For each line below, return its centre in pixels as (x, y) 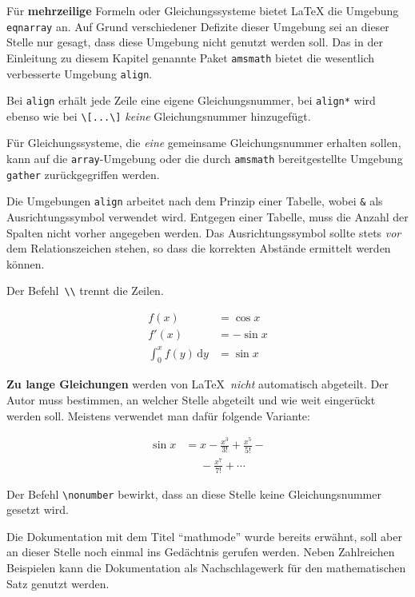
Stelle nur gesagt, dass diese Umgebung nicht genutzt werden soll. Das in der (195, 42)
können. (26, 263)
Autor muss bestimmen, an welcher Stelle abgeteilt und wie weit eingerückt (191, 400)
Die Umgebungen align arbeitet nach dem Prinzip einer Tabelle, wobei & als (195, 201)
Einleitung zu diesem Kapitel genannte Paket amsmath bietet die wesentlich (191, 57)
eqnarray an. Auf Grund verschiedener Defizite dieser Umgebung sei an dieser (198, 26)
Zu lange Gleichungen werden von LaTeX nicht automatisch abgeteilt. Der (198, 384)
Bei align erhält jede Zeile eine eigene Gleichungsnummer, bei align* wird (191, 100)
